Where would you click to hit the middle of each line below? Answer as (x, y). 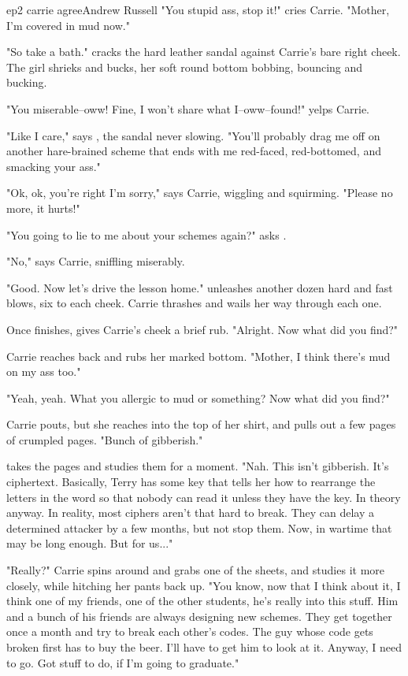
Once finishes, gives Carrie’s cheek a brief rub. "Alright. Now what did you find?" (202, 329)
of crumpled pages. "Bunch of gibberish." (105, 439)
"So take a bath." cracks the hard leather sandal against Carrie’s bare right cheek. (204, 52)
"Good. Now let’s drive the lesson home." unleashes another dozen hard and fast (200, 287)
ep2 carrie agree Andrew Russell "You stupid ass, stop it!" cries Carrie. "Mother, (198, 9)
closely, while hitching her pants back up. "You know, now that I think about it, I (204, 585)
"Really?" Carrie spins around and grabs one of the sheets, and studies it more (196, 570)
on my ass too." (44, 371)
